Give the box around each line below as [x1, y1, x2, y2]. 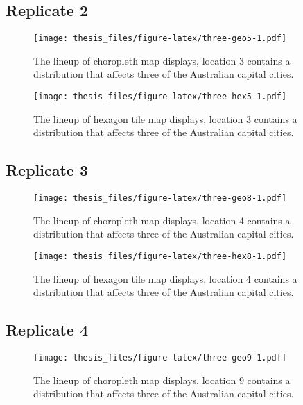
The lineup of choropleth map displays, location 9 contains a [33, 372, 291, 387]
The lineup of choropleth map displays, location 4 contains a [33, 213, 291, 227]
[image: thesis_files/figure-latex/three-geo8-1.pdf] [33, 193, 287, 204]
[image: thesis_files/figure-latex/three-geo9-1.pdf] [33, 352, 287, 363]
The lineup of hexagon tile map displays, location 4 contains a [33, 271, 297, 286]
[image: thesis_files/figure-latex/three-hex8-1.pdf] [33, 251, 287, 261]
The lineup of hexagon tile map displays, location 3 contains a [33, 111, 297, 126]
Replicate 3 [6, 159, 89, 181]
